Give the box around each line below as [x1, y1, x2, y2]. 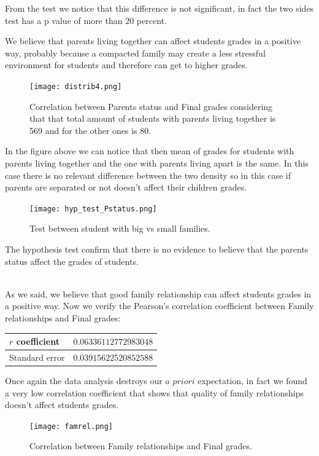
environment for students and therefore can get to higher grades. [5, 58, 248, 71]
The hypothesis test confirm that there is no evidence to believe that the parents [5, 243, 309, 256]
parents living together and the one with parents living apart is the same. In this [5, 157, 309, 169]
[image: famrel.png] [29, 422, 113, 431]
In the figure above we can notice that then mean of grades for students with [5, 144, 294, 157]
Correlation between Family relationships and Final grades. [29, 439, 252, 452]
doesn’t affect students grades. [5, 398, 119, 411]
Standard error [9, 350, 65, 363]
